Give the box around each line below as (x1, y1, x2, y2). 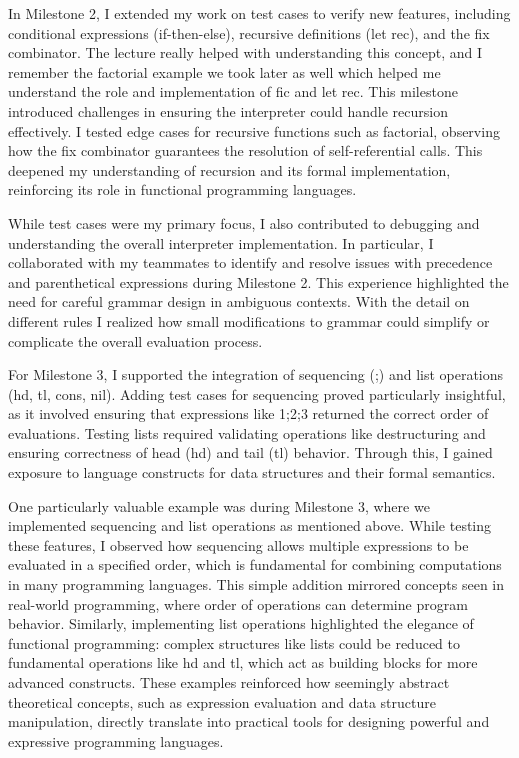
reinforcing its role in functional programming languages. (8, 179, 357, 200)
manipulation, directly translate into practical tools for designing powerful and (8, 711, 490, 732)
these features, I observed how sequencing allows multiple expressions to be (8, 534, 469, 555)
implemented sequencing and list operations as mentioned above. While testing (8, 515, 492, 536)
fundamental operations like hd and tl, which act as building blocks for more (8, 652, 478, 673)
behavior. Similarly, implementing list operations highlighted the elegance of (8, 613, 474, 634)
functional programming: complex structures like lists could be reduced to (8, 632, 461, 653)
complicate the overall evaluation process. (8, 330, 263, 351)
